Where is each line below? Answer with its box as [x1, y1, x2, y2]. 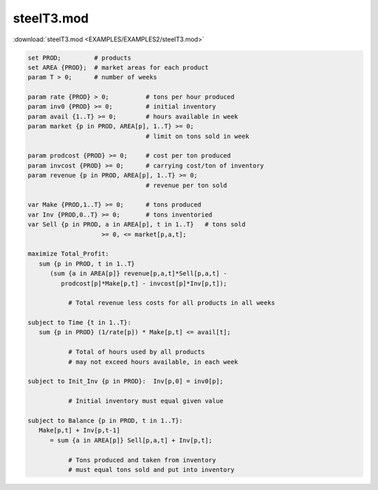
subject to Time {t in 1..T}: [27, 319, 132, 327]
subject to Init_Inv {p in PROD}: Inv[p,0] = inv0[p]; [27, 377, 224, 386]
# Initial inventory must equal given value [68, 397, 224, 405]
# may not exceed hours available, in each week [68, 358, 239, 366]
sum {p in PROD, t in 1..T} [38, 259, 136, 268]
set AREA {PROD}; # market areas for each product [27, 63, 209, 72]
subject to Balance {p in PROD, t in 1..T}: [27, 416, 183, 424]
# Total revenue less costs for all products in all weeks [68, 299, 276, 307]
